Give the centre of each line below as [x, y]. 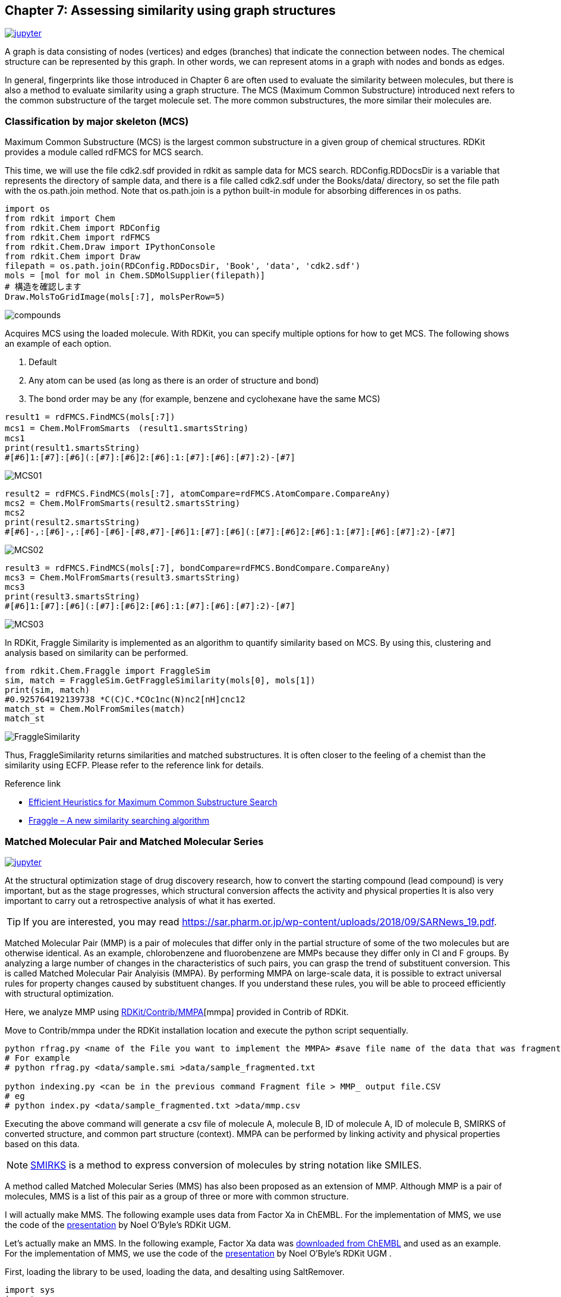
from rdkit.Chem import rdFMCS [78, 238]
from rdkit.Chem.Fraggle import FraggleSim [108, 671]
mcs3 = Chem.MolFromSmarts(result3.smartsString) [123, 578]
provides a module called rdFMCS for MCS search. [104, 152]
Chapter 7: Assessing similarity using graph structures [170, 10]
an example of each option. [58, 344]
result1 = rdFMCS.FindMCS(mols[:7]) [90, 417]
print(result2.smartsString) [73, 522]
